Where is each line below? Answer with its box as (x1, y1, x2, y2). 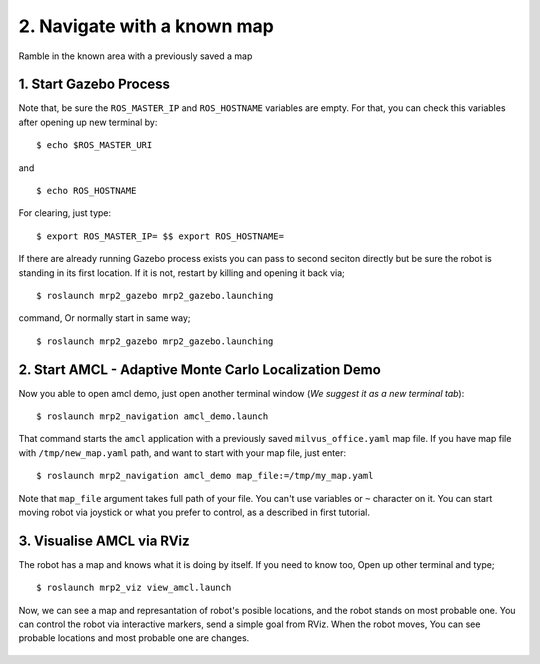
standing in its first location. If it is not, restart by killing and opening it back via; (18, 266, 345, 279)
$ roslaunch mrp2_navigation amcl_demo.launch (36, 411, 269, 422)
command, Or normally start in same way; (18, 312, 191, 324)
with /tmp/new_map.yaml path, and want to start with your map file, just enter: (18, 446, 347, 459)
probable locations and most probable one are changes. (18, 632, 250, 644)
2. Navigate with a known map (18, 15, 274, 37)
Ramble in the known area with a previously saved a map (18, 50, 253, 62)
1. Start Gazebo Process (18, 76, 170, 93)
